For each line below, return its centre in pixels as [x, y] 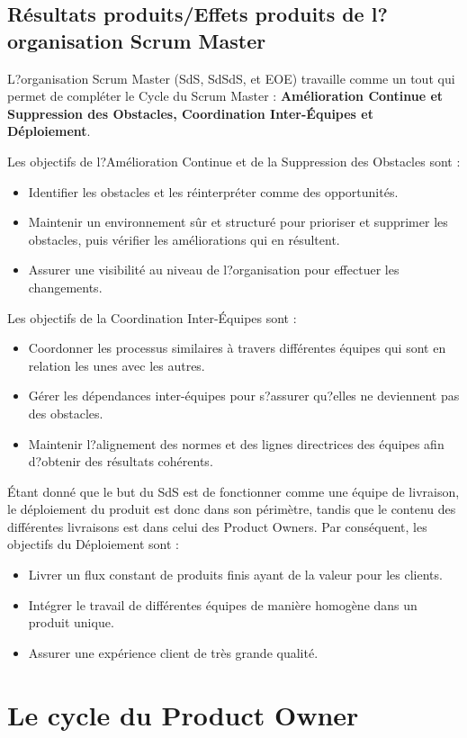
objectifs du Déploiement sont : [93, 544]
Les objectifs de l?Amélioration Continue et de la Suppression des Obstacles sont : [234, 161]
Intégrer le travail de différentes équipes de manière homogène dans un [223, 604]
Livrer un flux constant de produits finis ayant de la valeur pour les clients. [235, 575]
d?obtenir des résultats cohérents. [121, 461]
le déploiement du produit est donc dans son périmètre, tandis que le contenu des [232, 509]
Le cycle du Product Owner [183, 714]
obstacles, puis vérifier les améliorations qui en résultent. [184, 239]
